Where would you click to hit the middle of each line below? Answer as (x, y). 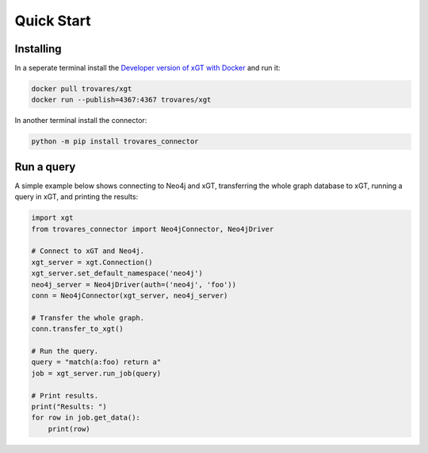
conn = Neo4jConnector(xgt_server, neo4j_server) (130, 296)
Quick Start (53, 21)
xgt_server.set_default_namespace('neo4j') (117, 273)
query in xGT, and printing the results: (76, 197)
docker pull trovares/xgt (82, 89)
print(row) (69, 429)
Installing (38, 49)
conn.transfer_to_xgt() (78, 329)
